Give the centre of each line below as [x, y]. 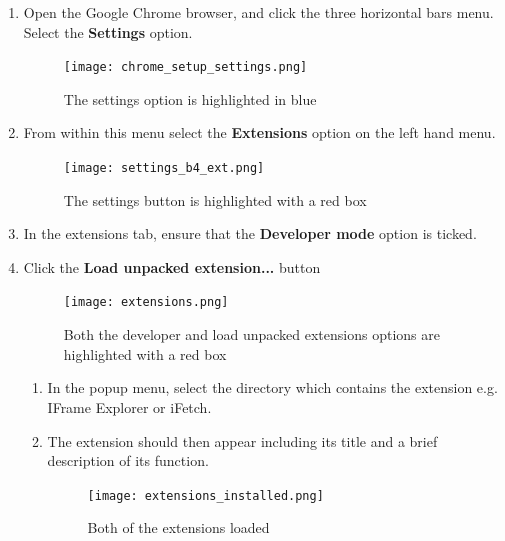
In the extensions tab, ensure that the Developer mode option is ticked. [250, 233]
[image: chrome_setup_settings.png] [185, 67]
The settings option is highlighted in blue [190, 98]
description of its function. [128, 460]
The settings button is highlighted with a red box [215, 199]
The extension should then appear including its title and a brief [242, 440]
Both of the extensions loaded [178, 527]
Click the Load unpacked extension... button [172, 266]
